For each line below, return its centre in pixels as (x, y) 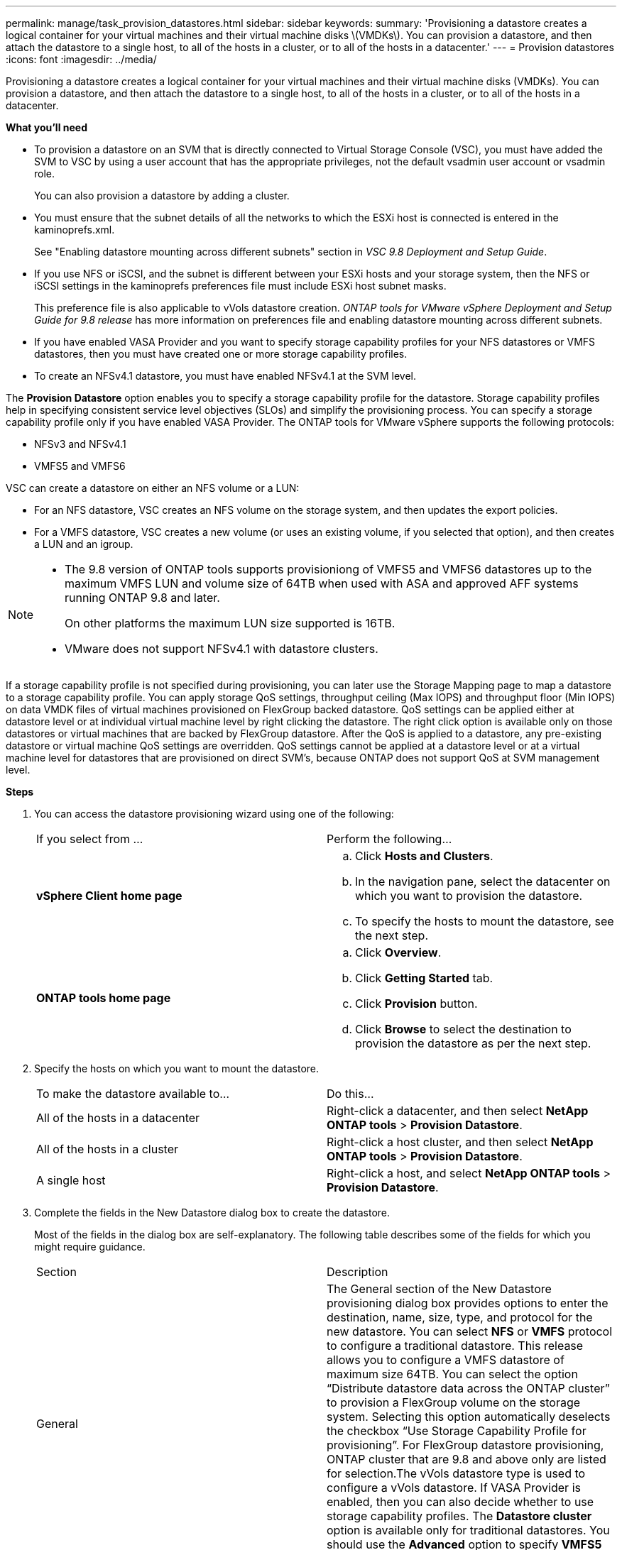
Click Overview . (398, 952)
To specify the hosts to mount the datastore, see (485, 921)
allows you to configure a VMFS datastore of (446, 1360)
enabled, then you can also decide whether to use (460, 1502)
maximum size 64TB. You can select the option (452, 1374)
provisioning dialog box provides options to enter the (468, 1303)
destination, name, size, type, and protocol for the (460, 1317)
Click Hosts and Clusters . (424, 856)
